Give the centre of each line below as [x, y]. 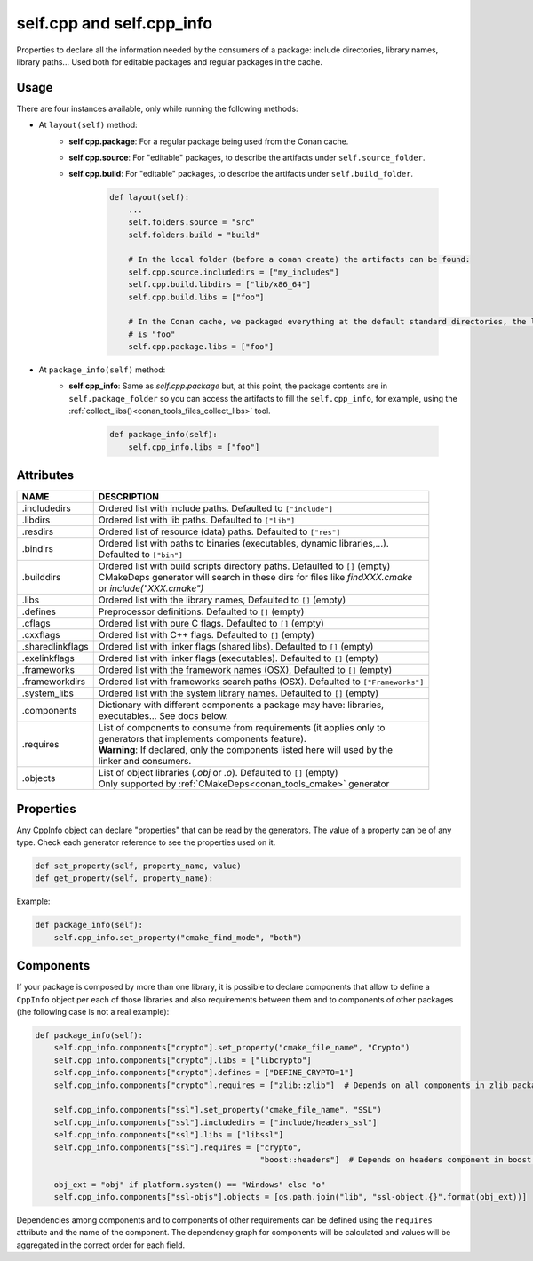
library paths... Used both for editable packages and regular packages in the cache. [170, 61]
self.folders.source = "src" [191, 223]
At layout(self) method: [88, 125]
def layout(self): [150, 197]
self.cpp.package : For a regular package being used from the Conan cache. [209, 141]
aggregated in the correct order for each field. [101, 1245]
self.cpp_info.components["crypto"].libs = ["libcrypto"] [183, 1060]
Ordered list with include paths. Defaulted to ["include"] [215, 508]
